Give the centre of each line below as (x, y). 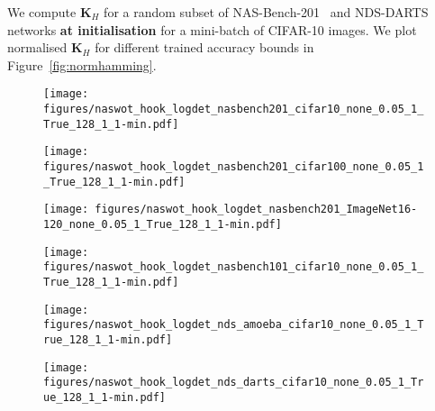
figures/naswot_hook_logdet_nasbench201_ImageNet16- (256, 210)
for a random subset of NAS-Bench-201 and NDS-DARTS (266, 12)
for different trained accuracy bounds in (204, 47)
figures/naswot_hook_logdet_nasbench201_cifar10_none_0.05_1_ (234, 110)
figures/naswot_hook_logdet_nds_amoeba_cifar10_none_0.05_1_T (234, 325)
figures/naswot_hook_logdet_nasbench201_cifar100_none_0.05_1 (234, 167)
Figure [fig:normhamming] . (82, 64)
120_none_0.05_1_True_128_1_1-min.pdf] (163, 224)
